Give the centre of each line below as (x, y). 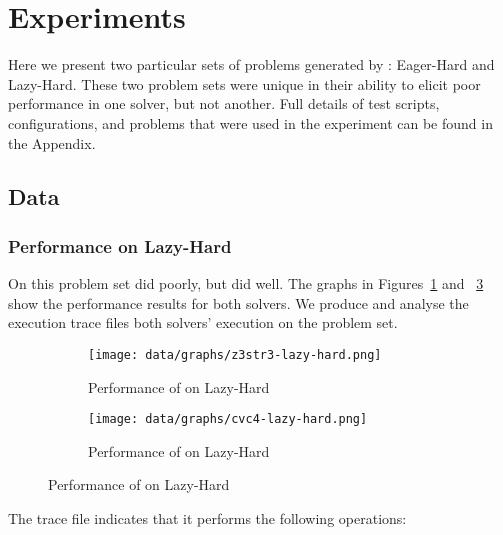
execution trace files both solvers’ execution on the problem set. (203, 322)
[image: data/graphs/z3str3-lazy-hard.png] (235, 354)
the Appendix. (52, 142)
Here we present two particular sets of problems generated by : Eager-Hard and (251, 64)
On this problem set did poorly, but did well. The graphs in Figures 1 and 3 (246, 283)
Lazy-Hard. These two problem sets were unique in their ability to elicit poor (244, 83)
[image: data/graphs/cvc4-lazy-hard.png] (228, 419)
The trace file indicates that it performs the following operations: (207, 517)
